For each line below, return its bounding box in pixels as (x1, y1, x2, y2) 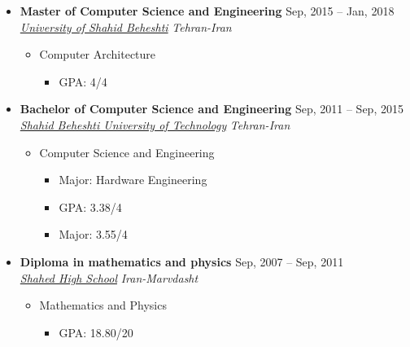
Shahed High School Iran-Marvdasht (20, 269, 198, 286)
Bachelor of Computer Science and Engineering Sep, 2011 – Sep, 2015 (20, 100, 403, 117)
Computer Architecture (39, 46, 156, 63)
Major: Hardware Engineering (59, 171, 207, 188)
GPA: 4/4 (59, 72, 107, 90)
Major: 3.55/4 (59, 226, 128, 243)
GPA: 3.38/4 (59, 198, 122, 215)
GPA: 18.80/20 (59, 323, 133, 340)
